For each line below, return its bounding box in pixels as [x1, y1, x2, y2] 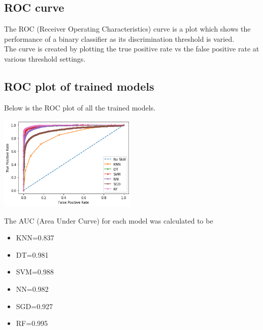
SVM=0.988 [16, 266, 54, 277]
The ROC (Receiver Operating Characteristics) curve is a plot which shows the [4, 23, 251, 34]
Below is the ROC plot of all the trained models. [4, 102, 156, 113]
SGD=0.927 [16, 300, 53, 311]
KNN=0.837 [16, 232, 54, 243]
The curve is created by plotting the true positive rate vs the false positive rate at [4, 43, 259, 54]
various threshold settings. [4, 53, 86, 64]
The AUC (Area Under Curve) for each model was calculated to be [4, 215, 213, 226]
